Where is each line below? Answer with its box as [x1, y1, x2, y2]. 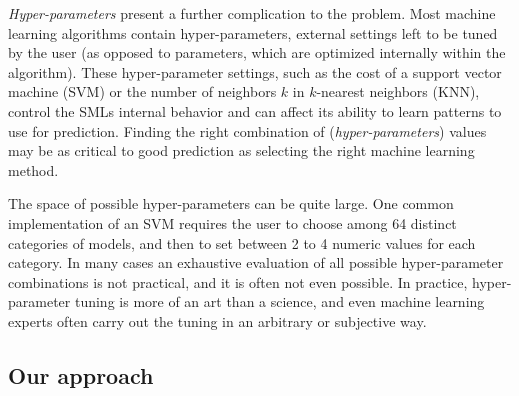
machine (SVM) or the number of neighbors [8, 81, 277, 102]
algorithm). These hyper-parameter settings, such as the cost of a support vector [8, 61, 502, 82]
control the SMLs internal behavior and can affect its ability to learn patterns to [8, 100, 502, 121]
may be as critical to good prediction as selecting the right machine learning [8, 140, 475, 161]
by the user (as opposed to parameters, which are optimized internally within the [8, 42, 506, 63]
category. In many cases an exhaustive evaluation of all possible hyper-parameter [8, 252, 504, 273]
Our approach [8, 359, 154, 390]
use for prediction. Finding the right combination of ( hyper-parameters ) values [8, 120, 487, 141]
